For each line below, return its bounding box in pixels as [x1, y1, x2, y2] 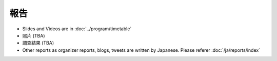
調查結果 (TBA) [22, 40, 54, 46]
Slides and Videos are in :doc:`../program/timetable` [22, 26, 132, 32]
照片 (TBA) [22, 32, 46, 38]
